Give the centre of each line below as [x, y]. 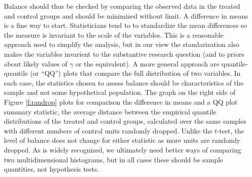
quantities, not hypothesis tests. [52, 169]
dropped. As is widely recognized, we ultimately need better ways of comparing [123, 149]
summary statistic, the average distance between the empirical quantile [110, 111]
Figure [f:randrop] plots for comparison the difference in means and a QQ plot [121, 101]
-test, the [231, 130]
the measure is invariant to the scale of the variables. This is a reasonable [114, 34]
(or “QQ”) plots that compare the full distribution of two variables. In [135, 73]
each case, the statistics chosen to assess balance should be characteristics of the [124, 82]
